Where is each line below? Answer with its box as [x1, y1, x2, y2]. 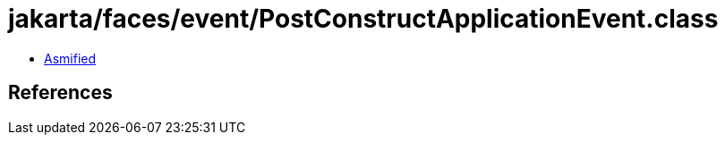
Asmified [44, 50, 97, 66]
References [8, 81, 113, 104]
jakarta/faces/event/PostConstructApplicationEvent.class [8, 4, 719, 34]
